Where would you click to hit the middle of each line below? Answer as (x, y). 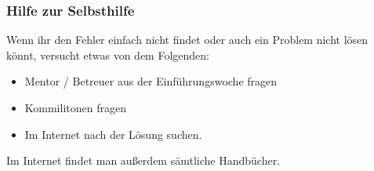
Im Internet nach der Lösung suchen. (113, 134)
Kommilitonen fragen (75, 107)
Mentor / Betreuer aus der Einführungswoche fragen (151, 81)
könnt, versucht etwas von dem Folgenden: (108, 55)
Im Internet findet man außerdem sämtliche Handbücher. (143, 160)
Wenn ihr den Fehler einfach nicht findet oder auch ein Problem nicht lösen (187, 40)
